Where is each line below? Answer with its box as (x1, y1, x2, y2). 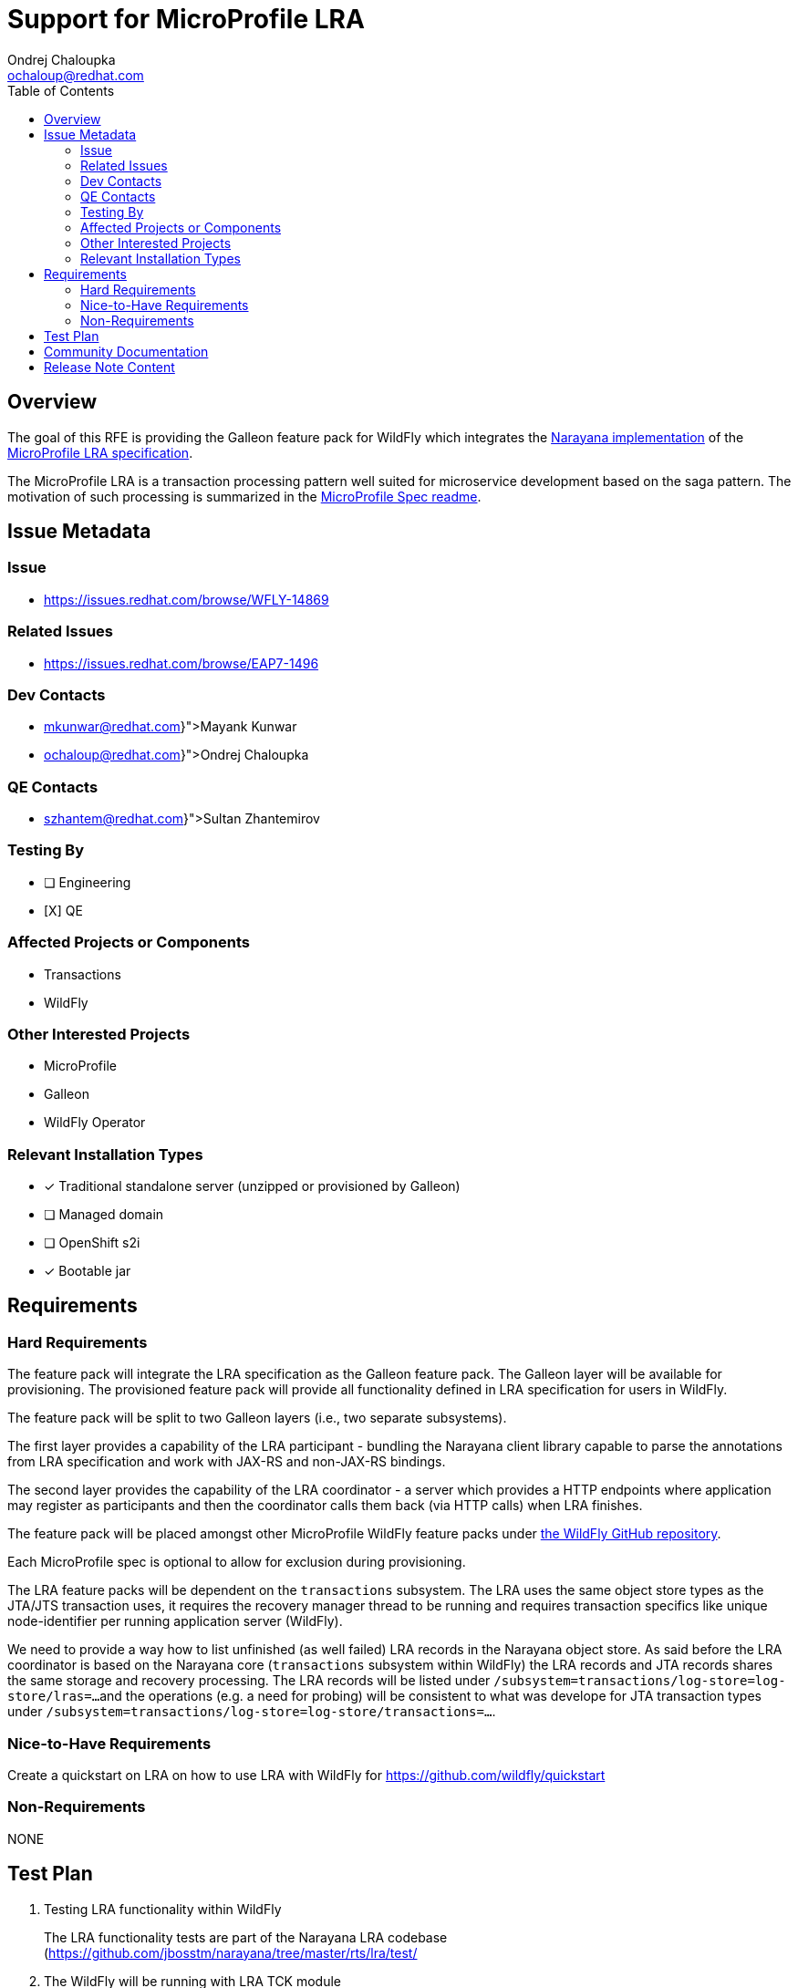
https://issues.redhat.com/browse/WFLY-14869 (44, 591, 329, 607)
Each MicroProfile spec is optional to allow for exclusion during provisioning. (7, 1554, 466, 1570)
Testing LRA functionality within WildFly (44, 1900, 282, 1917)
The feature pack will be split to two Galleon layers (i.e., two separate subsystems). (7, 1410, 507, 1426)
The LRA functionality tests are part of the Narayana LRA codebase (44, 1929, 448, 1945)
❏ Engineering (44, 874, 131, 890)
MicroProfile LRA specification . (7, 444, 193, 461)
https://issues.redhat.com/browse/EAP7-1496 (44, 655, 319, 671)
